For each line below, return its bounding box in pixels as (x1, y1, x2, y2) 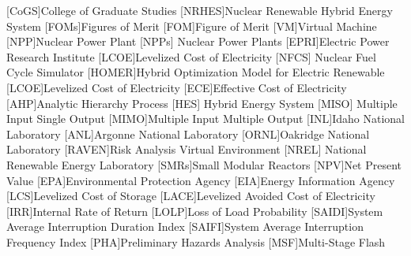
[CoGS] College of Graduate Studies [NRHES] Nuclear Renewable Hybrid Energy (6, 2, 393, 18)
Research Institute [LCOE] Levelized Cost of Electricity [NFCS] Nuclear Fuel (6, 48, 376, 65)
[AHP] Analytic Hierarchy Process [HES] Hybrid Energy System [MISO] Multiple (6, 95, 398, 111)
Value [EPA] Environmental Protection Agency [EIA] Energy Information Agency (6, 172, 395, 188)
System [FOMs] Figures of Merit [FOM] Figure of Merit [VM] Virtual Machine (6, 17, 377, 34)
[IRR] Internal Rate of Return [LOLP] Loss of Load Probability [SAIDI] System (6, 202, 383, 219)
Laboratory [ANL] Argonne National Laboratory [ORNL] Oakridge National (6, 125, 370, 142)
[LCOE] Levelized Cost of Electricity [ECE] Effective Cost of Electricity (6, 79, 347, 95)
